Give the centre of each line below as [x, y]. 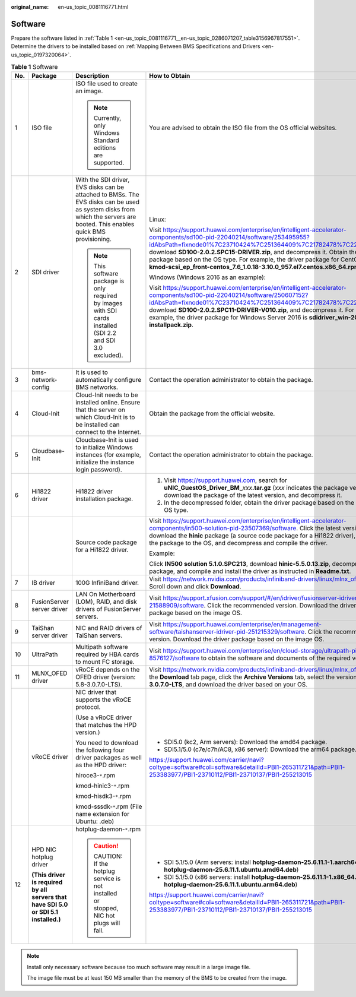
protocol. [88, 707]
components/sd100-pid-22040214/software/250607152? [229, 295]
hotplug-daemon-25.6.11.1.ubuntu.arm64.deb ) [231, 885]
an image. [89, 91]
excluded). [108, 355]
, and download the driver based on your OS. [245, 685]
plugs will [107, 923]
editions [105, 148]
